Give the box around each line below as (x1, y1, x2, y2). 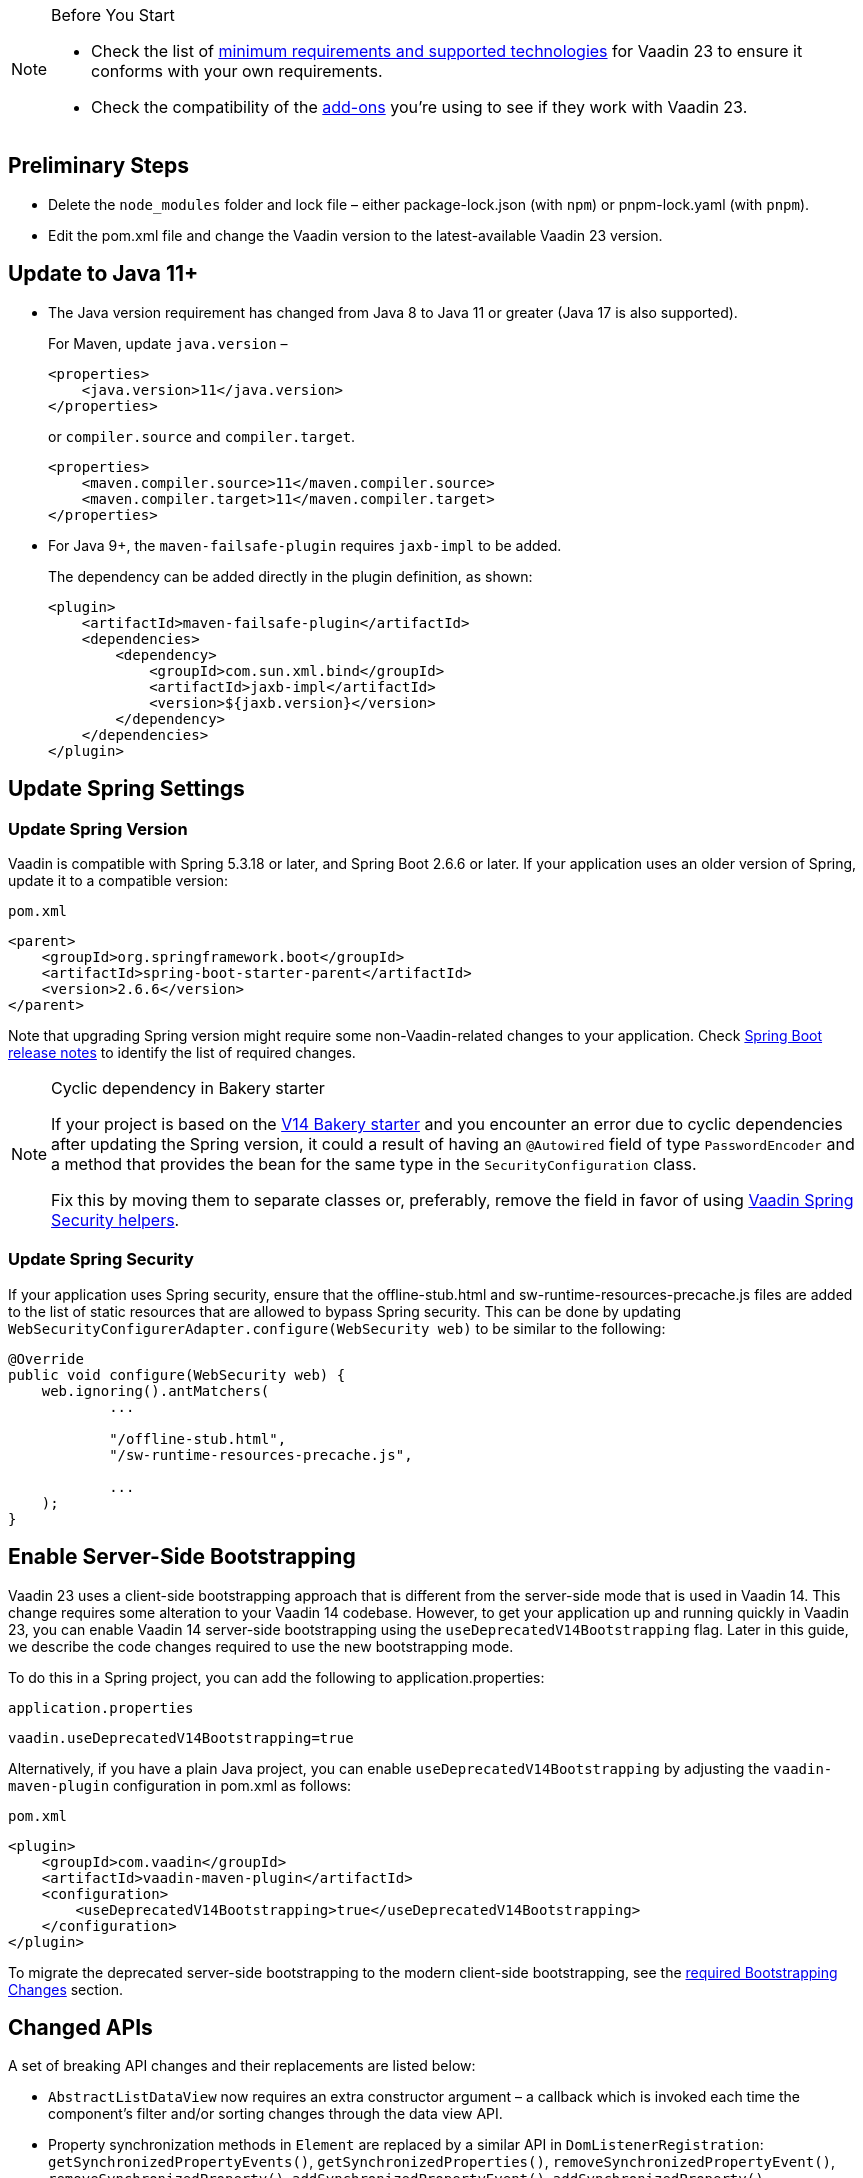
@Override (8, 1350, 84, 1367)
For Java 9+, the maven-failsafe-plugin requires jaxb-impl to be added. (48, 536, 562, 554)
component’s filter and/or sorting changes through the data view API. (48, 2105, 503, 2123)
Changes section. (8, 1980, 123, 1998)
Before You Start (51, 5, 175, 25)
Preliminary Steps (8, 153, 189, 179)
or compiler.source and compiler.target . (48, 427, 356, 445)
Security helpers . (51, 1209, 180, 1230)
